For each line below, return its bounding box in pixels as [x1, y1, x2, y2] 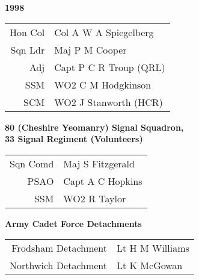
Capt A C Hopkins [63, 173, 142, 188]
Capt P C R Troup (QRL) [54, 60, 165, 74]
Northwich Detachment [10, 258, 108, 273]
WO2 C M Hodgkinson [54, 77, 152, 92]
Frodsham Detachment [11, 241, 108, 255]
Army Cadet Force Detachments [5, 217, 142, 229]
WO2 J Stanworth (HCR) [54, 95, 163, 109]
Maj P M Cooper [54, 42, 127, 57]
